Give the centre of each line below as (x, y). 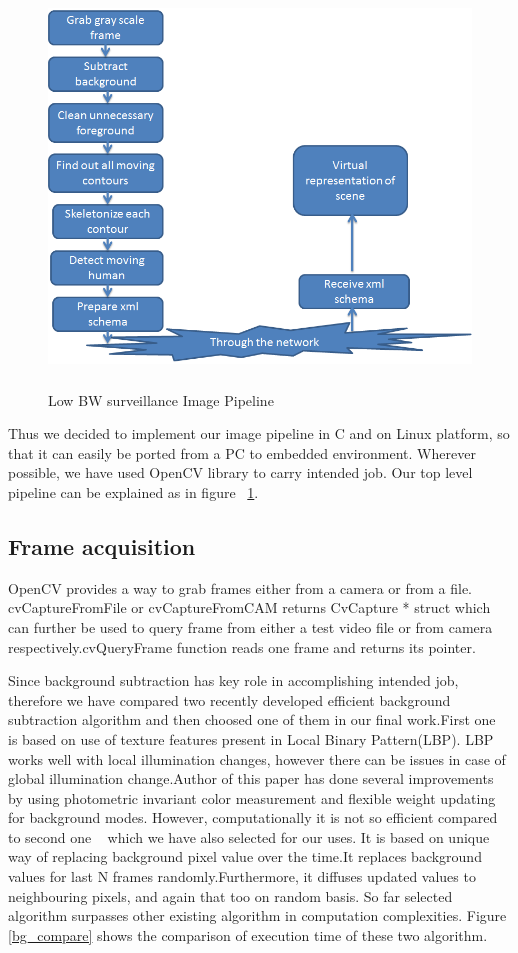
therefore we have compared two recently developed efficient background (229, 699)
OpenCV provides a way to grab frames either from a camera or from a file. (240, 587)
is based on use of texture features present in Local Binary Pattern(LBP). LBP (251, 738)
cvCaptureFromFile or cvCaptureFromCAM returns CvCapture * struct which (249, 607)
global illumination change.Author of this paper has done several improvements (251, 778)
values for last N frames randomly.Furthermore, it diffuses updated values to (242, 876)
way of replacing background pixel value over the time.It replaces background (245, 856)
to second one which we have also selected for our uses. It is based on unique (249, 836)
